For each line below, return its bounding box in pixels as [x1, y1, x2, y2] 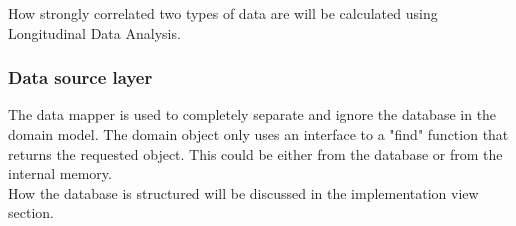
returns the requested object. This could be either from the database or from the [8, 143, 503, 164]
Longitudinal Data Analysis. [8, 22, 181, 43]
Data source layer [8, 65, 153, 90]
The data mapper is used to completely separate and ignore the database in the [8, 104, 497, 125]
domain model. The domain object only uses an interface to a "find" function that [8, 124, 509, 144]
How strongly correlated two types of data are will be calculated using [8, 3, 438, 23]
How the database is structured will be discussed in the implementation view [8, 182, 479, 203]
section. [8, 202, 54, 223]
